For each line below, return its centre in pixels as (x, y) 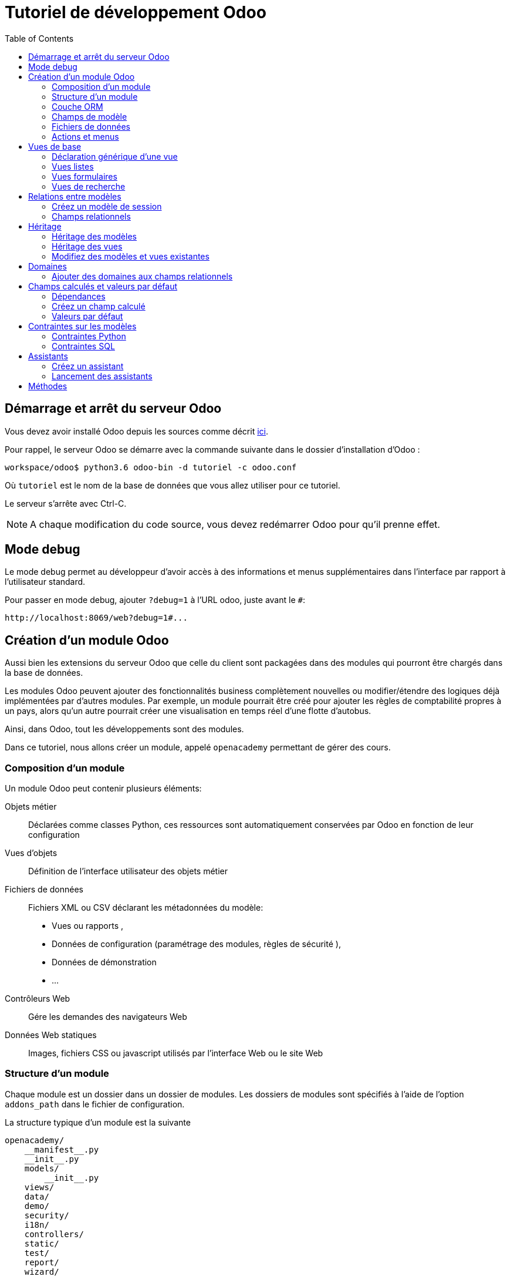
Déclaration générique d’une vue (115, 156)
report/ (42, 1262)
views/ (39, 1187)
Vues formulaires (85, 176)
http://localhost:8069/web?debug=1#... (96, 618)
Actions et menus (85, 136)
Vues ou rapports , (88, 926)
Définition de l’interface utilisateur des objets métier (128, 871)
